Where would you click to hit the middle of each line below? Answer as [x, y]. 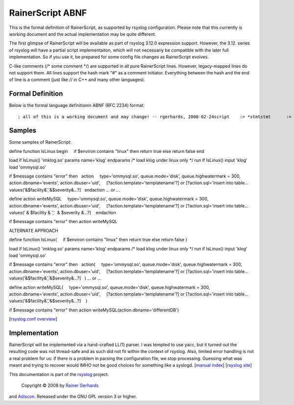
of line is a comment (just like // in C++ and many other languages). [77, 80]
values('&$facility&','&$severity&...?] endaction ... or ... [64, 190]
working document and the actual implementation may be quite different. [83, 34]
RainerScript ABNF [48, 13]
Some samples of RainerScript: [40, 142]
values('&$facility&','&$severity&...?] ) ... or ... [55, 278]
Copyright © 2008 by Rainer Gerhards [60, 385]
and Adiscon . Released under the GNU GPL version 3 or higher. [73, 397]
